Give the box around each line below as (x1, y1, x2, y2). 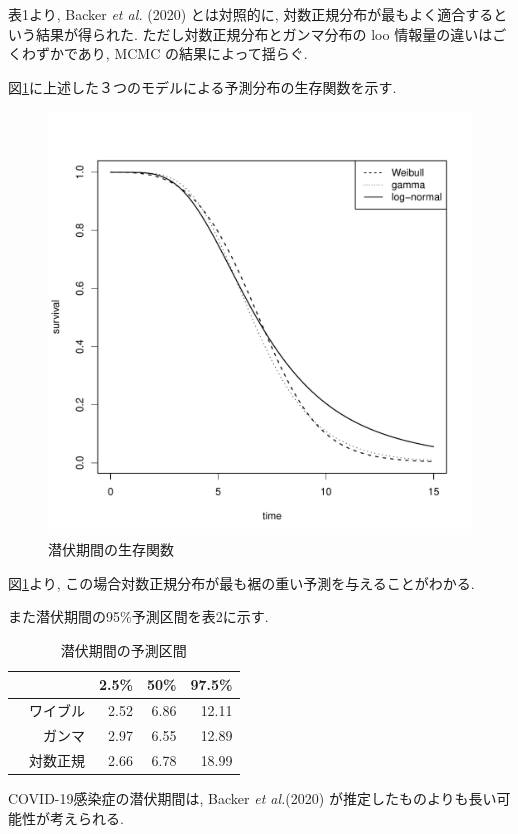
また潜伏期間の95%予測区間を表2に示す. (8, 606, 269, 627)
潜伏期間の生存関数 (48, 538, 174, 559)
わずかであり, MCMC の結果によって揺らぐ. (21, 43, 308, 64)
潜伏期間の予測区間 (60, 639, 187, 660)
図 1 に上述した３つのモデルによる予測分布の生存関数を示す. (8, 76, 397, 97)
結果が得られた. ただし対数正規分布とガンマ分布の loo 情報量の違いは (35, 23, 493, 44)
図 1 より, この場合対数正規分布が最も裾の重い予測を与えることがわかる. (8, 572, 475, 593)
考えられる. (49, 807, 124, 828)
